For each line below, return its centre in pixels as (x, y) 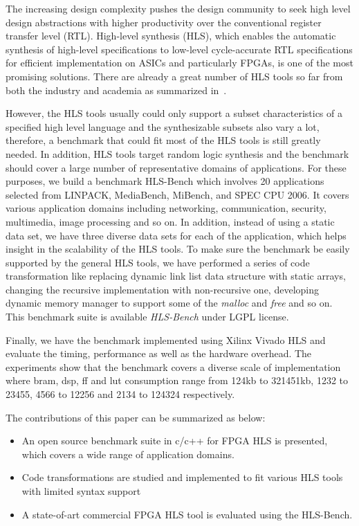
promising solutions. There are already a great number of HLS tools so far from (174, 76)
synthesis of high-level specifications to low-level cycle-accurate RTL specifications (179, 49)
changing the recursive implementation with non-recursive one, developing (162, 289)
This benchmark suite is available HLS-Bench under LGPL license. (147, 317)
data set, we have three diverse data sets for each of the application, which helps (176, 235)
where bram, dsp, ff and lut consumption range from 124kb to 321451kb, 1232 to (177, 380)
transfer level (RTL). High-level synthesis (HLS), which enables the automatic (171, 36)
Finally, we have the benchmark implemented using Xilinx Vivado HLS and (166, 339)
